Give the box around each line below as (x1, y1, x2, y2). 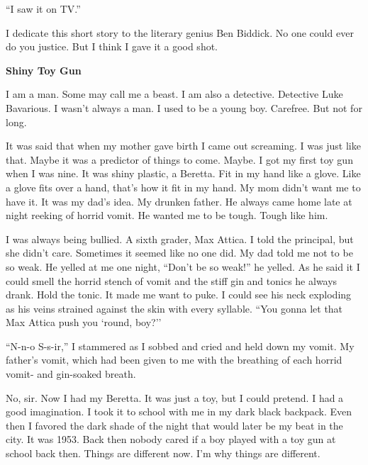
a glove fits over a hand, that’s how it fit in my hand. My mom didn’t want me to (6, 179, 361, 194)
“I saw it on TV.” (6, 1, 81, 16)
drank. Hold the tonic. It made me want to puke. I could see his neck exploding (6, 287, 352, 302)
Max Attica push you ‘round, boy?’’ (6, 315, 162, 330)
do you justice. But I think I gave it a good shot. (6, 39, 218, 54)
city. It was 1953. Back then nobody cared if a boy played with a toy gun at (6, 432, 336, 447)
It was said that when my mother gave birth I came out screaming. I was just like (6, 138, 361, 153)
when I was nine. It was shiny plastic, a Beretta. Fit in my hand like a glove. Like (6, 166, 361, 181)
